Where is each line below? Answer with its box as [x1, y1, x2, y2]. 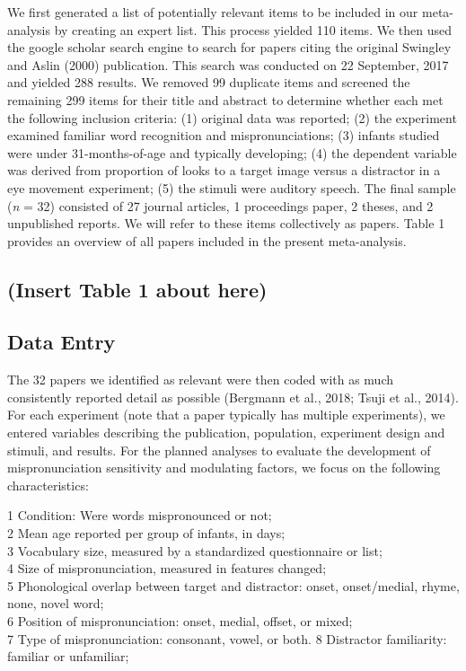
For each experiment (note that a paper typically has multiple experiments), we [7, 405, 445, 424]
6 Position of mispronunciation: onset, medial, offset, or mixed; [7, 612, 353, 631]
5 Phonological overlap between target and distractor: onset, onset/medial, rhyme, [7, 576, 460, 595]
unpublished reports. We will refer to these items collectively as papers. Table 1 [7, 214, 445, 233]
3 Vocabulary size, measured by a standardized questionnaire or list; [7, 541, 382, 560]
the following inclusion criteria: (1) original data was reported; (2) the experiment [7, 108, 457, 127]
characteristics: [7, 475, 89, 494]
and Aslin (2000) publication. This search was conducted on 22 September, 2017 [7, 55, 449, 74]
